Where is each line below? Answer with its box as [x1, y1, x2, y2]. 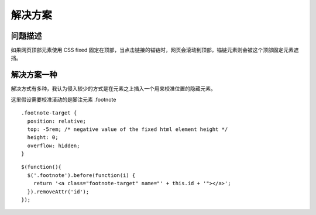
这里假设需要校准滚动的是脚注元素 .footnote [11, 96, 116, 103]
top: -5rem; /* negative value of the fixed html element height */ [27, 126, 228, 133]
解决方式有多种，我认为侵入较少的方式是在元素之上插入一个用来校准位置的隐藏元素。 [11, 85, 216, 92]
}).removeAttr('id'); [27, 188, 90, 195]
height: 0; [27, 134, 59, 141]
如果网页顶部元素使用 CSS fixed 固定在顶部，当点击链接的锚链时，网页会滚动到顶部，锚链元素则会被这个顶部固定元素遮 [11, 47, 299, 54]
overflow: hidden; [27, 142, 80, 149]
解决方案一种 [11, 70, 57, 80]
